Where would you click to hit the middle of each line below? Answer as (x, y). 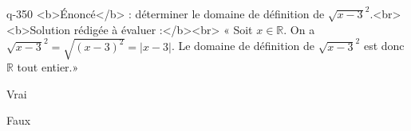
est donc (384, 46)
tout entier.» (48, 67)
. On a (299, 29)
